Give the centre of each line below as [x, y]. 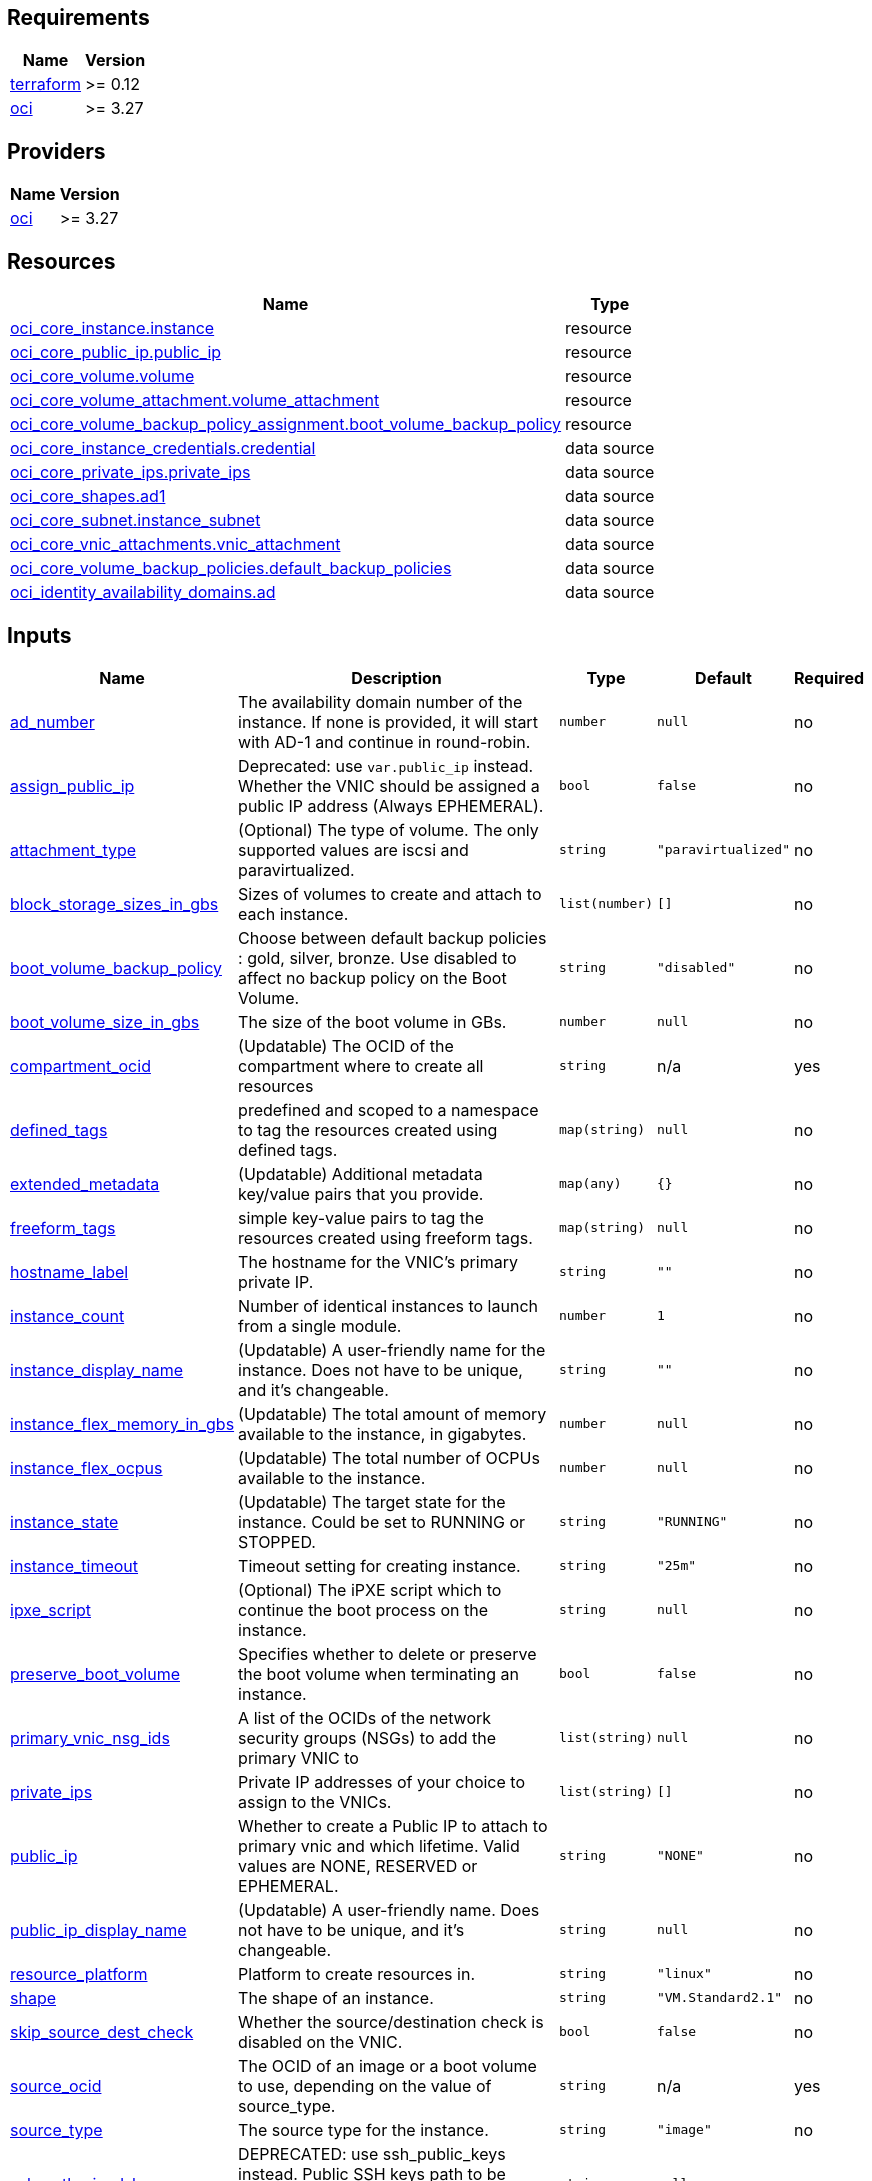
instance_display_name [97, 1369]
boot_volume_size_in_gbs [105, 1021]
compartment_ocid [80, 1065]
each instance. [293, 913]
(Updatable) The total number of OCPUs [389, 1457]
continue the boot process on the [363, 1609]
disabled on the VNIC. [320, 2041]
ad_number [52, 721]
